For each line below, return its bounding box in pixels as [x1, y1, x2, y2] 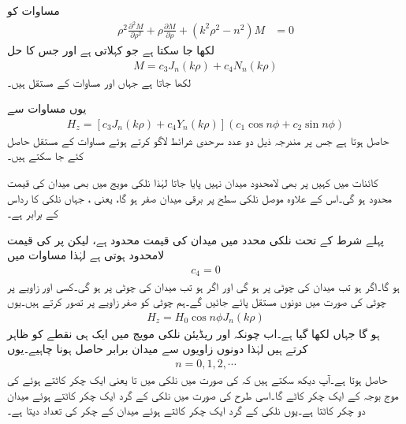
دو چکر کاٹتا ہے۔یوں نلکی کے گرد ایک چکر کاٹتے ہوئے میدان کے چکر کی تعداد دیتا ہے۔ [7, 402, 366, 418]
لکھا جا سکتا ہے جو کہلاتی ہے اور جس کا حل [7, 42, 214, 58]
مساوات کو [7, 2, 60, 18]
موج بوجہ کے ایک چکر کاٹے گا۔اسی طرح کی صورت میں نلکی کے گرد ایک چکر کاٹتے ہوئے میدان [7, 386, 399, 403]
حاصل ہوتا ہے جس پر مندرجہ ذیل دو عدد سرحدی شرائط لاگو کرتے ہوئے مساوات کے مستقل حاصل [7, 132, 389, 148]
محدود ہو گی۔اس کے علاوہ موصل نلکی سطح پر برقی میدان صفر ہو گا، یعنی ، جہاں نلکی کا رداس [7, 189, 392, 206]
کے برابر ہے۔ [7, 205, 58, 221]
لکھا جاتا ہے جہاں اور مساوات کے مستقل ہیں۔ [7, 73, 191, 90]
